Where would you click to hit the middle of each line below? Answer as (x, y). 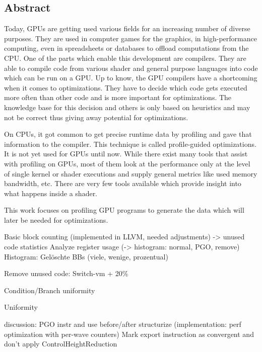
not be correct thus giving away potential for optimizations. (96, 117)
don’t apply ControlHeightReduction (61, 344)
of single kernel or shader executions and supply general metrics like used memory (131, 173)
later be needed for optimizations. (56, 219)
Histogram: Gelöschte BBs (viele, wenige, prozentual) (86, 256)
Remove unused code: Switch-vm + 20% (66, 273)
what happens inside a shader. (51, 193)
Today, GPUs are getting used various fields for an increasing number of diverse (127, 28)
